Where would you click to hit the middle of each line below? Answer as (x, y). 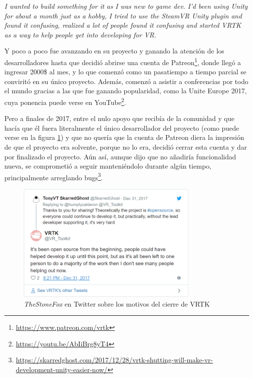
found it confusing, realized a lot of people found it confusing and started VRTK (123, 25)
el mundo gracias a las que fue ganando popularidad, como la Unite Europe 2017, (126, 91)
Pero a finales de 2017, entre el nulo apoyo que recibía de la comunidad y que (119, 118)
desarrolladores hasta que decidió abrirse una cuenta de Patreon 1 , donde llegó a (123, 61)
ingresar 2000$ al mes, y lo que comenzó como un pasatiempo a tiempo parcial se (126, 72)
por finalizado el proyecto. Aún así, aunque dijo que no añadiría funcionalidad (120, 156)
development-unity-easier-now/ (62, 369)
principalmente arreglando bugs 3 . (54, 176)
